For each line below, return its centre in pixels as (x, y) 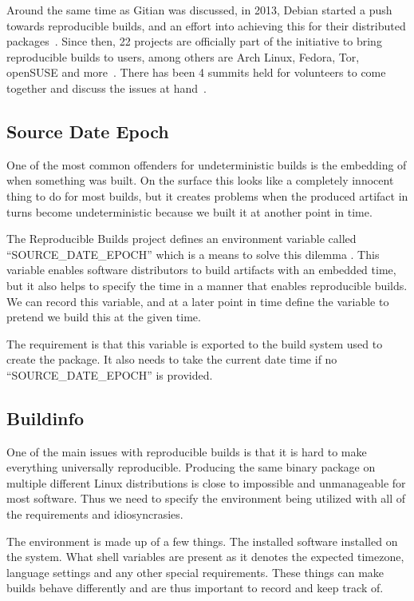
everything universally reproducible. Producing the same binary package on (191, 467)
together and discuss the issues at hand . (106, 88)
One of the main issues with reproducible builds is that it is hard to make (187, 451)
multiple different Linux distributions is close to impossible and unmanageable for (206, 482)
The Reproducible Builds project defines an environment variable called (181, 239)
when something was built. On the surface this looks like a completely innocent (200, 180)
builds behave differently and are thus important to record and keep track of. (195, 588)
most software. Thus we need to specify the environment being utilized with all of (206, 498)
